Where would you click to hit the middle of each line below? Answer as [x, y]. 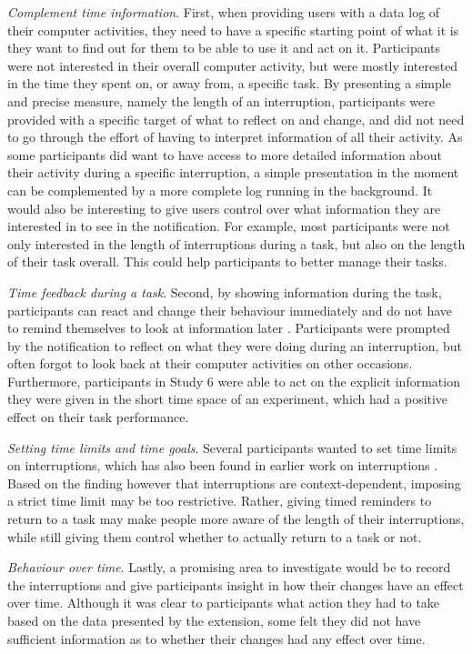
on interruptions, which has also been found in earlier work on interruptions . [223, 465]
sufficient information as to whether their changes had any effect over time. [216, 638]
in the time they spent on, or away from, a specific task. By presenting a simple [229, 83]
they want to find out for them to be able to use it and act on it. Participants [224, 48]
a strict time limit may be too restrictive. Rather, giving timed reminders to [220, 501]
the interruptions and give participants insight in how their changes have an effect [236, 584]
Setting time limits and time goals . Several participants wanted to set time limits [232, 447]
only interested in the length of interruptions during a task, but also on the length [236, 243]
